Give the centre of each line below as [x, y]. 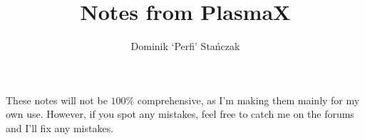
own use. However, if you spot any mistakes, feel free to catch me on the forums [180, 114]
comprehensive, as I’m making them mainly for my [248, 100]
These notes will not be [57, 100]
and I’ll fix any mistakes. [60, 127]
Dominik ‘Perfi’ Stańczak [185, 46]
